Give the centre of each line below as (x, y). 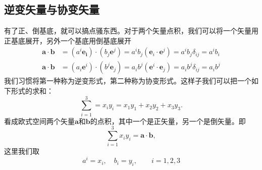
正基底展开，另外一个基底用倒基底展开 (68, 40)
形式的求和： (32, 91)
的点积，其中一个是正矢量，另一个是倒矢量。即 (168, 121)
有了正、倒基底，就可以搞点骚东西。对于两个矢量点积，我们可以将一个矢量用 (131, 31)
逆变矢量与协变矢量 (52, 9)
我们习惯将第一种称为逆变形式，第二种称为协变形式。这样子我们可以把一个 (128, 81)
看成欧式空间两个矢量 (39, 121)
